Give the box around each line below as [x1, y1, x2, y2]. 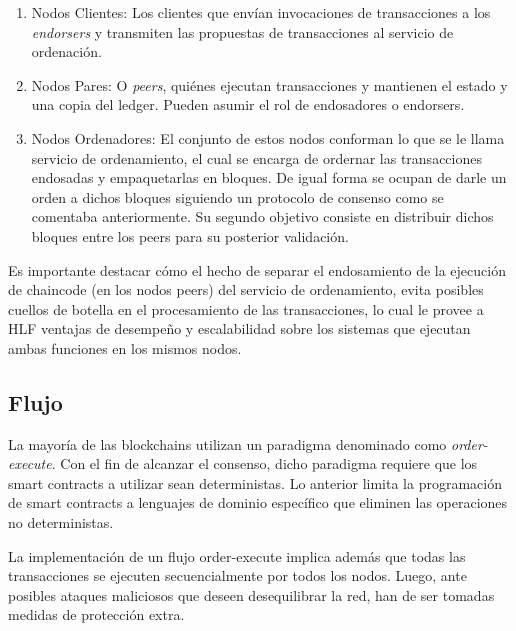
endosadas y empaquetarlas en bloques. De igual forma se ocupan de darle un [31, 167, 507, 188]
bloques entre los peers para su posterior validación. [31, 225, 349, 246]
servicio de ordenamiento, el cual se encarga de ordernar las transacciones [31, 147, 482, 168]
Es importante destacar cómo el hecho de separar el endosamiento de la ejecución [8, 259, 506, 280]
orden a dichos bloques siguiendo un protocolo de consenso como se [31, 186, 444, 207]
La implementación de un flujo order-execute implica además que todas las [8, 545, 466, 566]
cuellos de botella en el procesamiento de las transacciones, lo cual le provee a [8, 298, 484, 319]
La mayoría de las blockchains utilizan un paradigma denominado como [8, 433, 447, 454]
